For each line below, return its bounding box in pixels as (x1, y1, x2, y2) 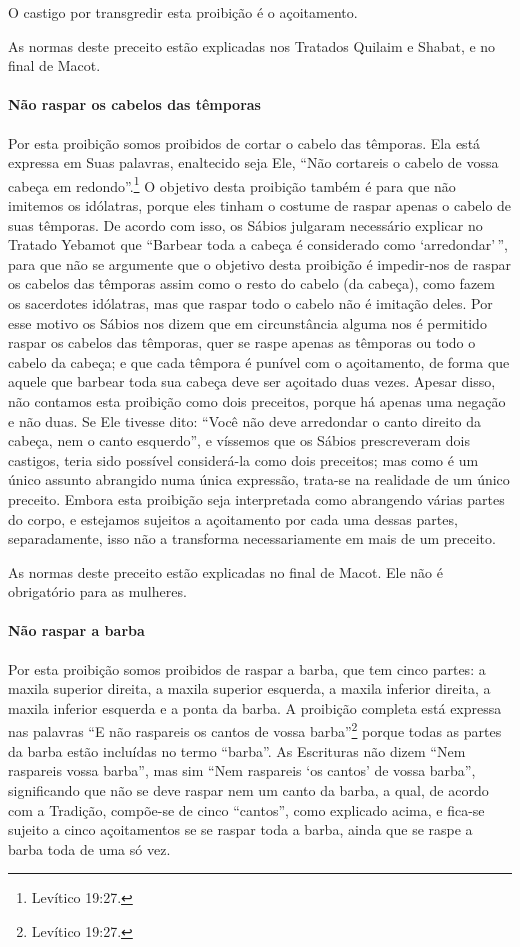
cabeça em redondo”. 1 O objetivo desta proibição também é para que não (8, 172, 456, 196)
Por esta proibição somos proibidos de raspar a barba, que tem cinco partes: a (8, 658, 486, 679)
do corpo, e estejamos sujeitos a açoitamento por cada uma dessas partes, (8, 508, 458, 529)
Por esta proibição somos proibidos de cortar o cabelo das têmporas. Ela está (8, 132, 481, 153)
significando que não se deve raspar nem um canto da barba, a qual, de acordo (8, 779, 489, 800)
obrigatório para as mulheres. (8, 581, 187, 602)
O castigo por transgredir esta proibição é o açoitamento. (8, 2, 358, 22)
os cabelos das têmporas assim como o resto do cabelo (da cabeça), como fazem (8, 273, 496, 294)
